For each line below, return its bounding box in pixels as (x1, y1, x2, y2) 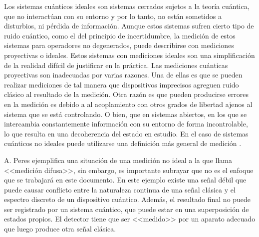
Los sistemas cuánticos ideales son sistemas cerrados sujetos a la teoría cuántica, (4, 1, 250, 11)
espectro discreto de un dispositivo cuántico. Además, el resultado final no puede (4, 194, 251, 204)
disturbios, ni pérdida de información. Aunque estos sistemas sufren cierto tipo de (4, 20, 254, 31)
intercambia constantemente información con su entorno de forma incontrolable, (4, 118, 248, 129)
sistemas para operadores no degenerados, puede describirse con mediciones (4, 40, 234, 50)
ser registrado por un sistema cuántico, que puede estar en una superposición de (4, 203, 249, 214)
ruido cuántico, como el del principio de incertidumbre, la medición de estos (4, 30, 236, 40)
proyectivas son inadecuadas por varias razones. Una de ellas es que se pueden (4, 69, 243, 80)
